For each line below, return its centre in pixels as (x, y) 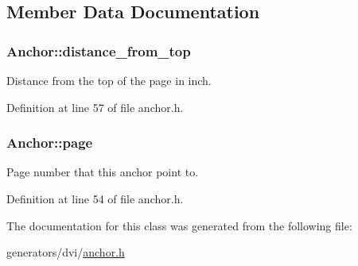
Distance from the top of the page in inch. (109, 80)
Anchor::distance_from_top (99, 50)
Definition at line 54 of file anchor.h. (95, 199)
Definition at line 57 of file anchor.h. (95, 107)
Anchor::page (50, 143)
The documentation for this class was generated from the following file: (179, 225)
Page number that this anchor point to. (103, 172)
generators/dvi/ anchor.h (66, 252)
